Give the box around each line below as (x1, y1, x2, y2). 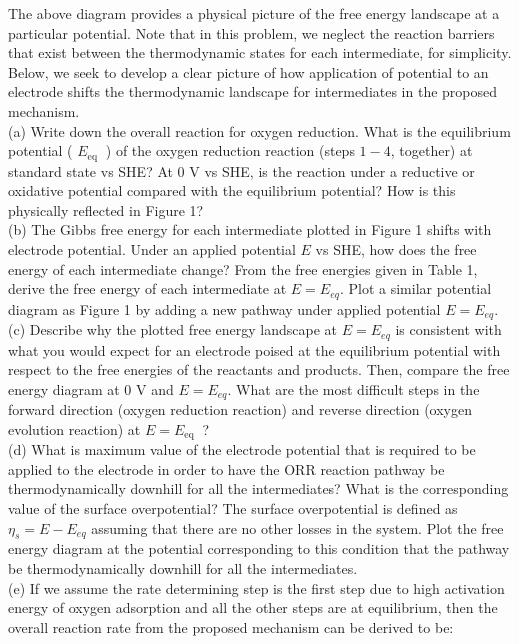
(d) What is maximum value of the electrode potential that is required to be (8, 439, 476, 460)
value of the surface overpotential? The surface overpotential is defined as (8, 498, 458, 518)
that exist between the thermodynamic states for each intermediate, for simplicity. (8, 42, 512, 63)
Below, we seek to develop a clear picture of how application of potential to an (8, 61, 489, 82)
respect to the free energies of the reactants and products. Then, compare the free (8, 359, 510, 380)
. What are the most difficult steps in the (227, 378, 480, 399)
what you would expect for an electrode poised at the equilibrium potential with (8, 339, 501, 360)
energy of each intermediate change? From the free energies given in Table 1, (8, 258, 478, 279)
